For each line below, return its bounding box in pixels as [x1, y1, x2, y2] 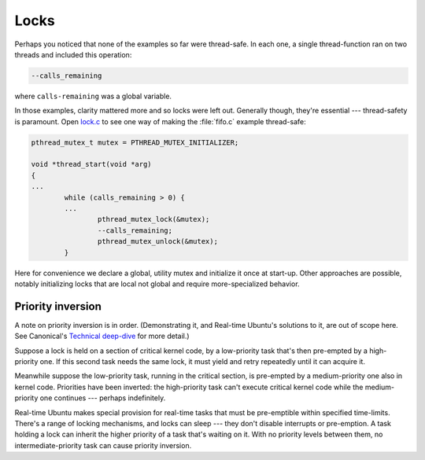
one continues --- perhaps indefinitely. [39, 393, 166, 403]
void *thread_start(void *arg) [31, 160, 153, 169]
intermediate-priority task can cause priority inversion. [14, 440, 192, 450]
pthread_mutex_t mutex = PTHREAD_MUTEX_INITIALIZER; [31, 138, 239, 147]
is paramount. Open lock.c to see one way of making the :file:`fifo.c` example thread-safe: [14, 116, 306, 126]
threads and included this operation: [14, 50, 132, 59]
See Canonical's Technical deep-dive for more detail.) [14, 331, 190, 341]
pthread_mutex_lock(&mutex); [97, 215, 210, 224]
